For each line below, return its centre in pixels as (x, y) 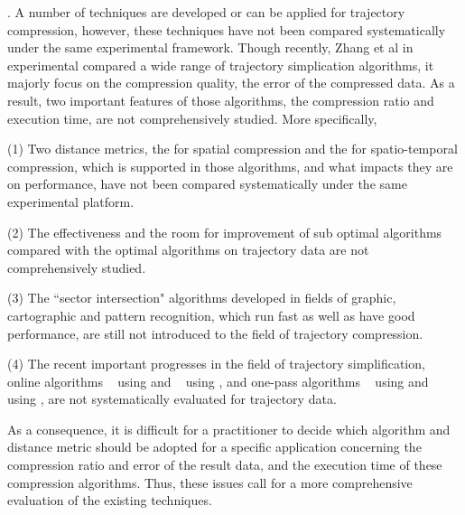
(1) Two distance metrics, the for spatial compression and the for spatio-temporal (232, 149)
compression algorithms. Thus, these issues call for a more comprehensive (210, 482)
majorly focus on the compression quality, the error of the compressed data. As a (231, 83)
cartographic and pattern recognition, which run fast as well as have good (211, 315)
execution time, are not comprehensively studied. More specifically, (192, 118)
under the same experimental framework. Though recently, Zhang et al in (210, 47)
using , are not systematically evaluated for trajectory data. (172, 399)
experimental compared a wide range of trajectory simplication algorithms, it (221, 65)
